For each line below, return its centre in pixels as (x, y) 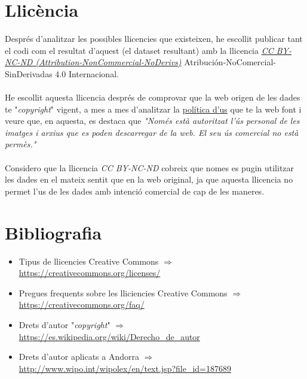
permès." (21, 144)
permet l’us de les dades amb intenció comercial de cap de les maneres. (135, 191)
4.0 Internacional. (87, 73)
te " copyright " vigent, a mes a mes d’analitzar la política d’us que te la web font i (153, 109)
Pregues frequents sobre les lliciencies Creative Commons (123, 292)
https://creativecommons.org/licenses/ (90, 273)
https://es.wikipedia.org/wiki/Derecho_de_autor (109, 336)
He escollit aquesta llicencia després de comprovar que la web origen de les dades (153, 97)
